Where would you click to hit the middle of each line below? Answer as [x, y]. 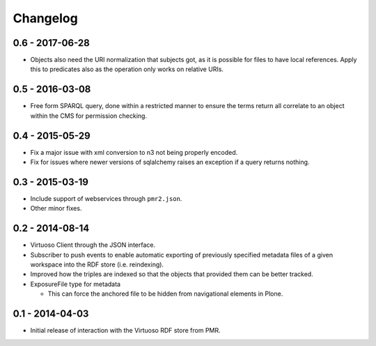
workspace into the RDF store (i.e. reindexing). [97, 264]
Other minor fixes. [56, 209]
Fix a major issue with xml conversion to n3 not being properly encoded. [134, 152]
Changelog [45, 18]
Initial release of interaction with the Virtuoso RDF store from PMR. [125, 331]
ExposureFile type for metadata [76, 284]
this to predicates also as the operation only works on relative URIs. [127, 69]
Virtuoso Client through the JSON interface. [93, 245]
